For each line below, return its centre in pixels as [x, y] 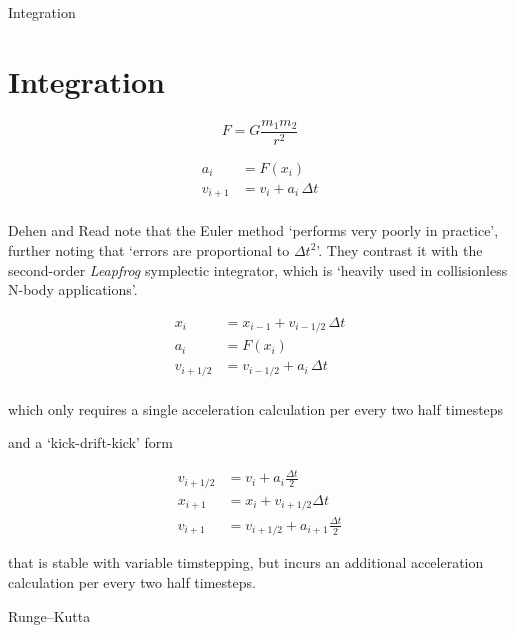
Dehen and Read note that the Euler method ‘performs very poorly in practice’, [253, 230]
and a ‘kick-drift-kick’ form [90, 442]
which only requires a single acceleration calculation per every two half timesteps [256, 408]
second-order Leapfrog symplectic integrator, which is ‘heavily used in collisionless [258, 269]
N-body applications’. [73, 289]
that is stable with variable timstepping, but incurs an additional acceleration [246, 562]
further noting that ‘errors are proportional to [149, 249]
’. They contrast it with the [399, 249]
